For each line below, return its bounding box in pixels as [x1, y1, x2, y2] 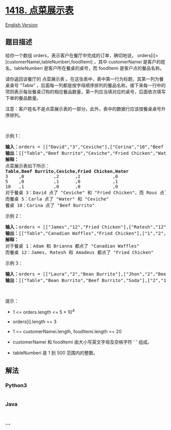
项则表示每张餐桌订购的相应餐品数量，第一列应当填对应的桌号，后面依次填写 [5, 89, 166, 95]
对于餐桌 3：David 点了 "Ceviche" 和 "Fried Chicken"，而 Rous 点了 [5, 189, 169, 195]
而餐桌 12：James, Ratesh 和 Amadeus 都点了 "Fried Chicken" [5, 249, 154, 255]
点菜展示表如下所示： [5, 163, 50, 168]
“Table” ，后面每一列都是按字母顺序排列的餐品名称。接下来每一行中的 [19, 82, 166, 88]
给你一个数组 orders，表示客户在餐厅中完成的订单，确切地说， [5, 52, 136, 59]
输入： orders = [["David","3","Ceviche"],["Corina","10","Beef [5, 144, 164, 150]
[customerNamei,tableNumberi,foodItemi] [5, 59, 93, 65]
